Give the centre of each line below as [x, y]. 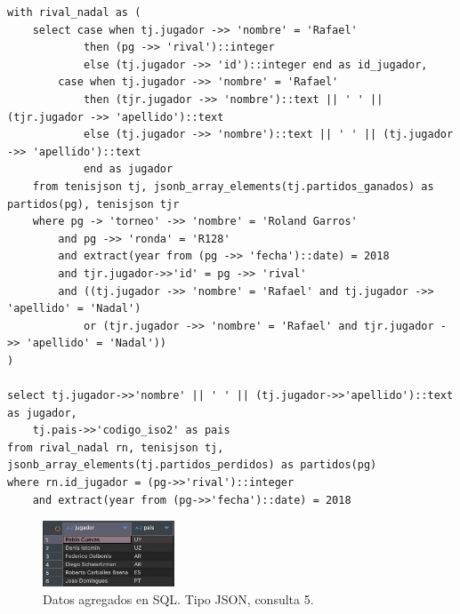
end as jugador [128, 169]
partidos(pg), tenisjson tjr [93, 204]
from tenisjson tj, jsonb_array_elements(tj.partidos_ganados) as [233, 186]
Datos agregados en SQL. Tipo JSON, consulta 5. [178, 599]
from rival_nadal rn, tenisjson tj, [116, 447]
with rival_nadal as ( [74, 12]
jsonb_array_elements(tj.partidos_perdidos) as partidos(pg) [192, 465]
